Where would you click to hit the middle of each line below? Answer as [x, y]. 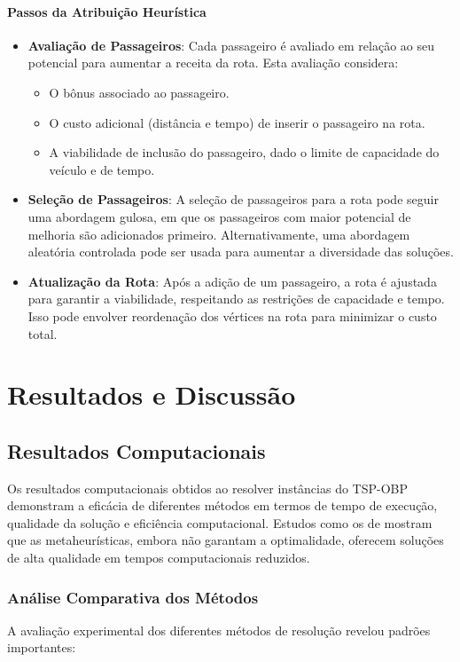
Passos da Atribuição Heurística [107, 11]
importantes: [42, 647]
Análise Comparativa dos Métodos [133, 597]
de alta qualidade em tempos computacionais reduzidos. [159, 558]
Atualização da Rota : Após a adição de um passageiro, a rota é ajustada [232, 281]
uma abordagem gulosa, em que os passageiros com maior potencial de [219, 216]
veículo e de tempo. [102, 169]
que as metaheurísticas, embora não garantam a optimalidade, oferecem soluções [226, 540]
